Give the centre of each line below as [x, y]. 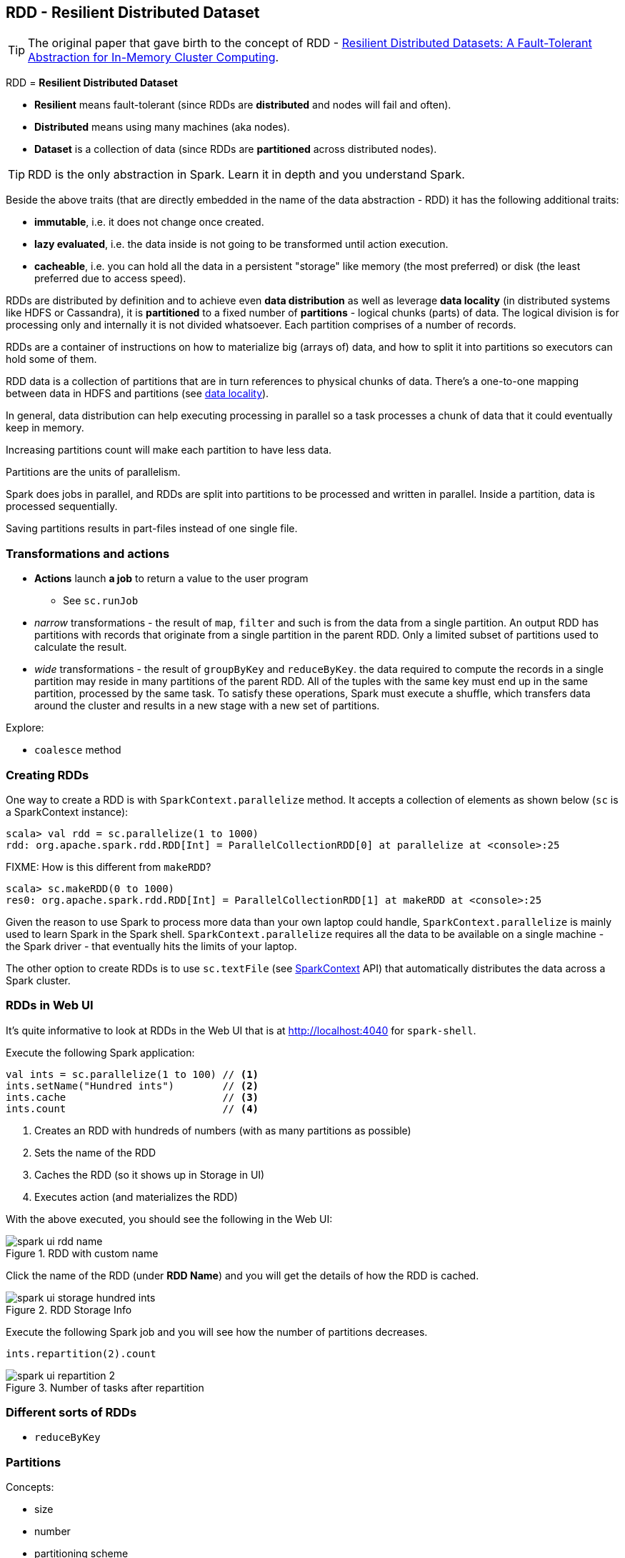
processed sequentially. [62, 506]
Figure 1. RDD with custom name [82, 1253]
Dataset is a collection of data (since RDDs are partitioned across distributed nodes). [236, 149]
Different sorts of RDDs [71, 1413]
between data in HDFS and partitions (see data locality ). [137, 394]
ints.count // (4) [132, 1108]
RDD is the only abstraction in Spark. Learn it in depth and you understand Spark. [246, 175]
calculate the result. [81, 647]
